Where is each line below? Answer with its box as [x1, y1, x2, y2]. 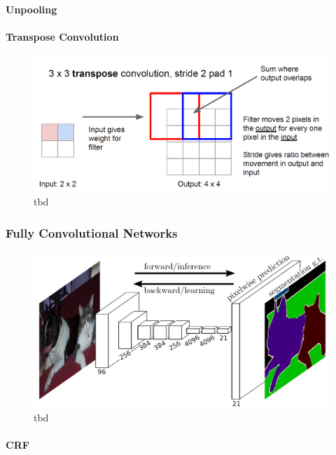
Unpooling [6, 1, 57, 16]
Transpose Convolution [6, 29, 119, 43]
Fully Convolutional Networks [6, 224, 178, 241]
